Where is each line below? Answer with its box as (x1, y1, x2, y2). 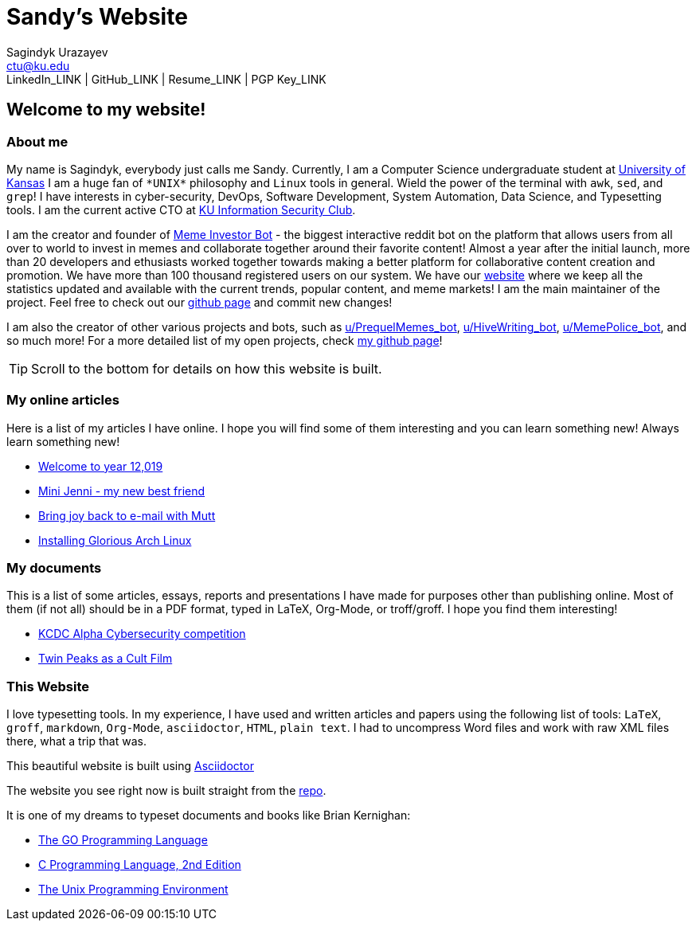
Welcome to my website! (6, 100, 206, 120)
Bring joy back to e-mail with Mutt (38, 508, 216, 522)
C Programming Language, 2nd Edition (38, 858, 241, 872)
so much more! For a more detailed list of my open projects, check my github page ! (6, 333, 443, 347)
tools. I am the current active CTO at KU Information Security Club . (6, 202, 356, 217)
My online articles (6, 392, 119, 409)
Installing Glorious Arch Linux (38, 533, 192, 547)
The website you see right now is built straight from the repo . (6, 784, 326, 798)
